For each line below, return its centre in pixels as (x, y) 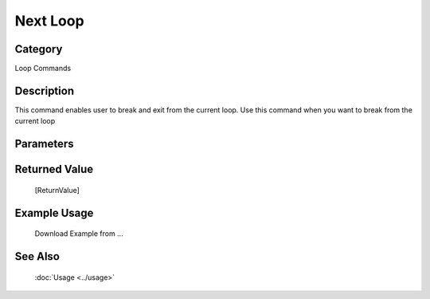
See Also (37, 256)
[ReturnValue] (57, 190)
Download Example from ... (79, 234)
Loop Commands (43, 69)
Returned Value (54, 169)
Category (39, 49)
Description (45, 90)
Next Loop (49, 21)
